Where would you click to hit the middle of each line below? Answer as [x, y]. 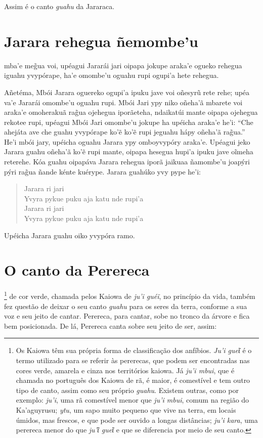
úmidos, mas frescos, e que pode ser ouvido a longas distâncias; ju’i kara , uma [137, 420]
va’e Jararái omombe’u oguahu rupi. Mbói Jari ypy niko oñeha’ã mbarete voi [123, 102]
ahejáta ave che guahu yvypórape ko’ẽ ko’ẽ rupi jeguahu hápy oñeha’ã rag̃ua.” [125, 132]
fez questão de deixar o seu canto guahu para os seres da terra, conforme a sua [126, 306]
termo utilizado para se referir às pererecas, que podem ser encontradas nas [133, 360]
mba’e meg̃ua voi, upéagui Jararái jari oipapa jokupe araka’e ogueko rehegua [123, 65]
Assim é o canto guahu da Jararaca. [59, 6]
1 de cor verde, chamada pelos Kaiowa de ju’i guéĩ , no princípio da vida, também [130, 295]
